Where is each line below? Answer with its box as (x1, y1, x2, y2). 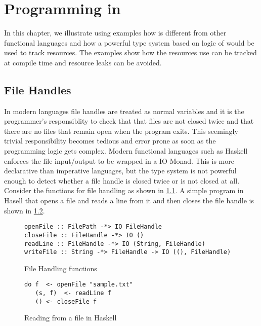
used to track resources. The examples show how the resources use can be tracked (4, 47, 257, 58)
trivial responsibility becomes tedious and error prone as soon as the (4, 135, 216, 146)
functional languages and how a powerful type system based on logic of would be (4, 37, 254, 48)
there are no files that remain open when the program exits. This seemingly (4, 125, 238, 136)
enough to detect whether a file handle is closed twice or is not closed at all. (4, 175, 240, 186)
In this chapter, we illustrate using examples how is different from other (4, 27, 227, 38)
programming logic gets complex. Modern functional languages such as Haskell (4, 146, 248, 156)
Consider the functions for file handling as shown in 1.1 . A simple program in (4, 185, 244, 196)
